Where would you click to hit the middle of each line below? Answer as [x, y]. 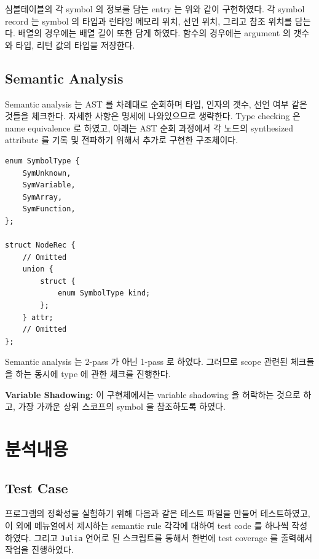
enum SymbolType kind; [104, 293]
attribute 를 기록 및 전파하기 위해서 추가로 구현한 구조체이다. [122, 140]
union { [38, 269]
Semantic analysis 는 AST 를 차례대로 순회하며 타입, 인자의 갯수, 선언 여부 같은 [156, 104]
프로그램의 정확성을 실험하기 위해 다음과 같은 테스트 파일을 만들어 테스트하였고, [158, 513]
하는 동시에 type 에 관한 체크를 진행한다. [93, 374]
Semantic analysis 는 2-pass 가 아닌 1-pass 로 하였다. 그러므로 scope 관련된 [147, 362]
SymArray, [42, 197]
